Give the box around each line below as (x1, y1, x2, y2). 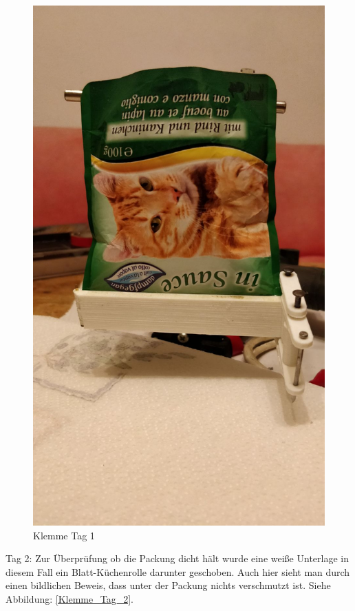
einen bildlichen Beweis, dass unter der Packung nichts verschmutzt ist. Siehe (6, 578, 331, 592)
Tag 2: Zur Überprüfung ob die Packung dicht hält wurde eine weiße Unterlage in (6, 551, 349, 566)
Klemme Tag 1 (33, 528, 95, 542)
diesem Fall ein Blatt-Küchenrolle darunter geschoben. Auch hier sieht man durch (6, 564, 350, 579)
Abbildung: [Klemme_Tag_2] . (6, 592, 133, 606)
